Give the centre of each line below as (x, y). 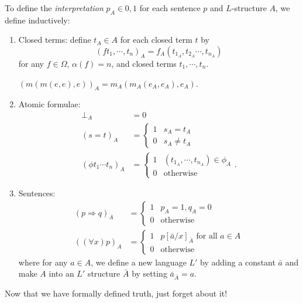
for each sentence (170, 8)
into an (61, 273)
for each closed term (156, 40)
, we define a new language (139, 262)
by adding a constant (238, 262)
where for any (43, 262)
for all (207, 236)
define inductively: (37, 20)
